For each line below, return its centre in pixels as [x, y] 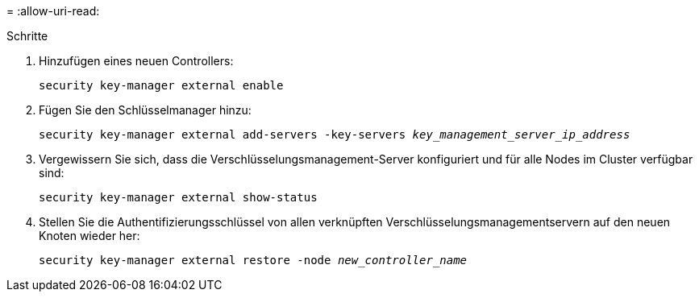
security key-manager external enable [161, 85]
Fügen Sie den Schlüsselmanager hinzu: [145, 110]
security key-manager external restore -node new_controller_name [253, 260]
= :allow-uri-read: [53, 11]
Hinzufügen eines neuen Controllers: [136, 61]
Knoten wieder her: [89, 236]
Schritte [27, 36]
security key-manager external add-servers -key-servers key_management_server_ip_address [335, 135]
